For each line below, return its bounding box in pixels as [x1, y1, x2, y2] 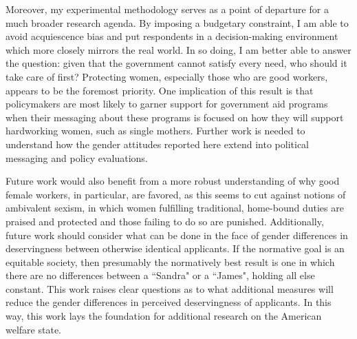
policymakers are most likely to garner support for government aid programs [6, 96, 328, 111]
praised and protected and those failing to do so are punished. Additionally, [6, 214, 324, 228]
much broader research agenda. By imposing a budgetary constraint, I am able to [6, 15, 349, 30]
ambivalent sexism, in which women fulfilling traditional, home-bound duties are [6, 201, 344, 215]
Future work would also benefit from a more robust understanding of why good [6, 174, 340, 188]
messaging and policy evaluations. [6, 150, 148, 165]
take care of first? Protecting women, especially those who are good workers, [6, 69, 328, 83]
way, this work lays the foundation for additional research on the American [6, 309, 322, 323]
